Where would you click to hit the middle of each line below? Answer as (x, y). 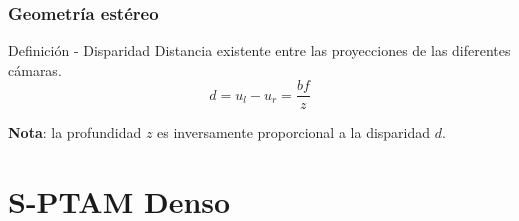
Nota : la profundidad (75, 132)
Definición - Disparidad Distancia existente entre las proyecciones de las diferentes (259, 50)
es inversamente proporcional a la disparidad (294, 132)
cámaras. (35, 69)
